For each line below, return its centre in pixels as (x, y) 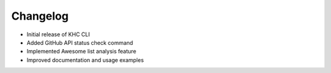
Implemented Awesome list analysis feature (82, 52)
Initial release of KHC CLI (58, 34)
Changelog (40, 16)
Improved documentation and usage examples (85, 60)
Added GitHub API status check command (80, 42)
